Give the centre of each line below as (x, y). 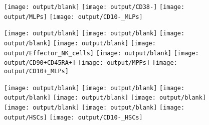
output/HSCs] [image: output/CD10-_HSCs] (73, 117)
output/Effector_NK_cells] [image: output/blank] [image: (101, 53)
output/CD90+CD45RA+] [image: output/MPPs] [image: (91, 63)
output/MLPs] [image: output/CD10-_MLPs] (73, 17)
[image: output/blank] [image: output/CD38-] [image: (94, 7)
